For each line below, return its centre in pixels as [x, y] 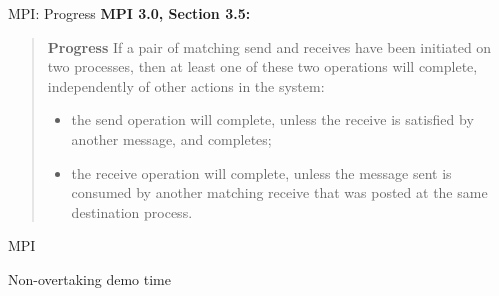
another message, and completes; [171, 138]
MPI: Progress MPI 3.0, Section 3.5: [129, 13]
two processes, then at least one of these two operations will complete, [262, 66]
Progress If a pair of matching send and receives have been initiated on [269, 46]
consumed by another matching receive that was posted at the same [279, 192]
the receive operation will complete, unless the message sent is [261, 172]
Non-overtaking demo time [89, 278]
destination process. [132, 211]
